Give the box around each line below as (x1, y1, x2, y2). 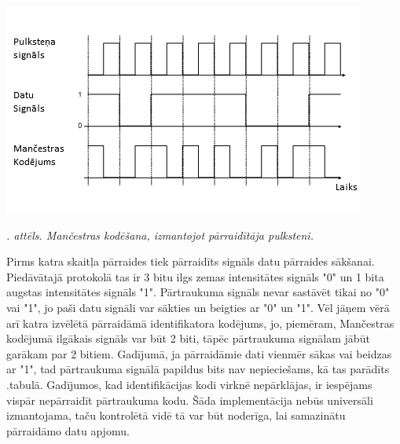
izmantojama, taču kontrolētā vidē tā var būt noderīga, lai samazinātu (6, 407, 346, 424)
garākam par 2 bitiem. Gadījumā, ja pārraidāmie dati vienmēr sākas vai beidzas (6, 345, 392, 361)
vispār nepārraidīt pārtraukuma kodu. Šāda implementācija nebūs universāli (6, 391, 373, 408)
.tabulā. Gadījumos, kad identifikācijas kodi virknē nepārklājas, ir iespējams (6, 376, 372, 392)
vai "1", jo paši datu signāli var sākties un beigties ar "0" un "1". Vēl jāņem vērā (6, 299, 390, 315)
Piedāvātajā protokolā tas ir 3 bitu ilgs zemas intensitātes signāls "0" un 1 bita (6, 268, 384, 284)
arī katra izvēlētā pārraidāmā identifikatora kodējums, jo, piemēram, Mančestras (6, 314, 394, 331)
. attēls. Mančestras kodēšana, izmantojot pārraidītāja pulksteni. (6, 226, 314, 243)
